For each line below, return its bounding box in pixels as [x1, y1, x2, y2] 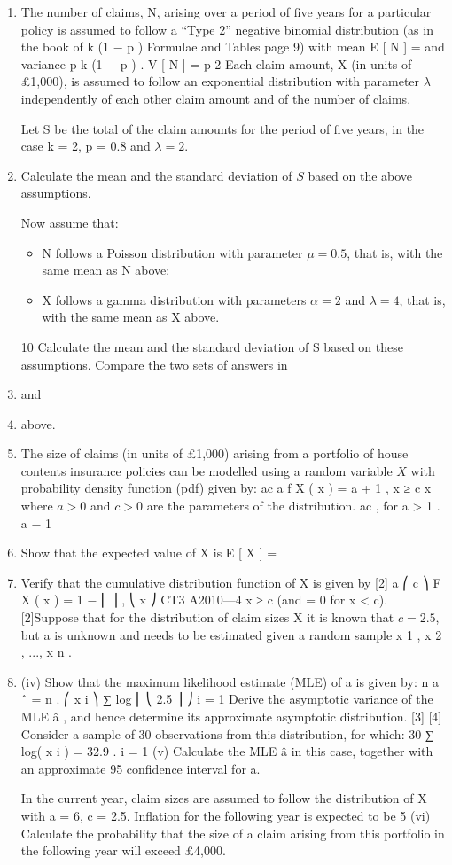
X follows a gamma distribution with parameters [42, 290, 307, 308]
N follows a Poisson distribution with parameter [42, 243, 303, 261]
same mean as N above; [42, 261, 170, 279]
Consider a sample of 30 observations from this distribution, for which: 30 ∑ [20, 724, 434, 743]
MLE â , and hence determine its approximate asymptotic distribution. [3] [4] [20, 707, 442, 725]
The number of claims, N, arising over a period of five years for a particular [20, 3, 432, 20]
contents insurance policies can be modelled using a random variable [20, 461, 393, 479]
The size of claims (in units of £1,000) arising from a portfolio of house [20, 444, 409, 463]
